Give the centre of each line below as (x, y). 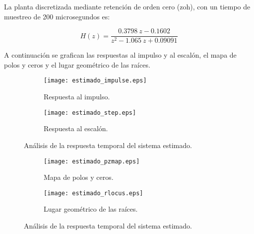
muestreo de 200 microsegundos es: (57, 16)
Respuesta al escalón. (76, 128)
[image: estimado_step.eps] (90, 113)
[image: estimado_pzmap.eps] (92, 161)
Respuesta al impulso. (77, 97)
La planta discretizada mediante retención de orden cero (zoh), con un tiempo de (127, 6)
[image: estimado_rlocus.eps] (94, 193)
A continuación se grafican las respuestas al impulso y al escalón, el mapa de (120, 55)
